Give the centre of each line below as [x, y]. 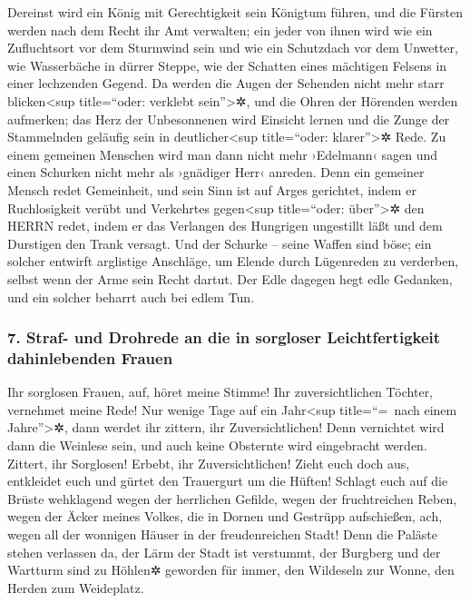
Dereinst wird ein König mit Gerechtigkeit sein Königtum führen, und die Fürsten [235, 12]
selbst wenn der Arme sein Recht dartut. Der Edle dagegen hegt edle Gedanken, [230, 278]
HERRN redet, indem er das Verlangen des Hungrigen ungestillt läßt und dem [225, 226]
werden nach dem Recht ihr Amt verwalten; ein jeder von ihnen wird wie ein [220, 30]
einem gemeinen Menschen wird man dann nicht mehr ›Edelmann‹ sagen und [223, 154]
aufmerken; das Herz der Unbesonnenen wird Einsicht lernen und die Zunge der [229, 119]
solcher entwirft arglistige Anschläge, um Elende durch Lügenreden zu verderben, [233, 261]
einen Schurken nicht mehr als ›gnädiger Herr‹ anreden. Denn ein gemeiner [216, 172]
